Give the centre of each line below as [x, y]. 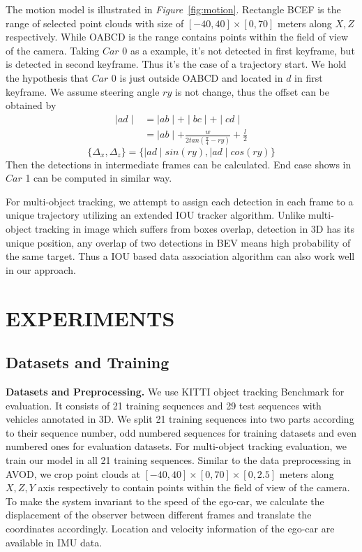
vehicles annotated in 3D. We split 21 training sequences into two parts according [180, 419]
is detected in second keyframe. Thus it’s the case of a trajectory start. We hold [176, 64]
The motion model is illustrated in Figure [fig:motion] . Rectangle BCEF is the [173, 9]
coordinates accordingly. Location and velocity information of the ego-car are [170, 528]
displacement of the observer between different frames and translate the [159, 515]
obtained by [31, 105]
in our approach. [41, 269]
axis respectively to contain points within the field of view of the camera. [194, 487]
